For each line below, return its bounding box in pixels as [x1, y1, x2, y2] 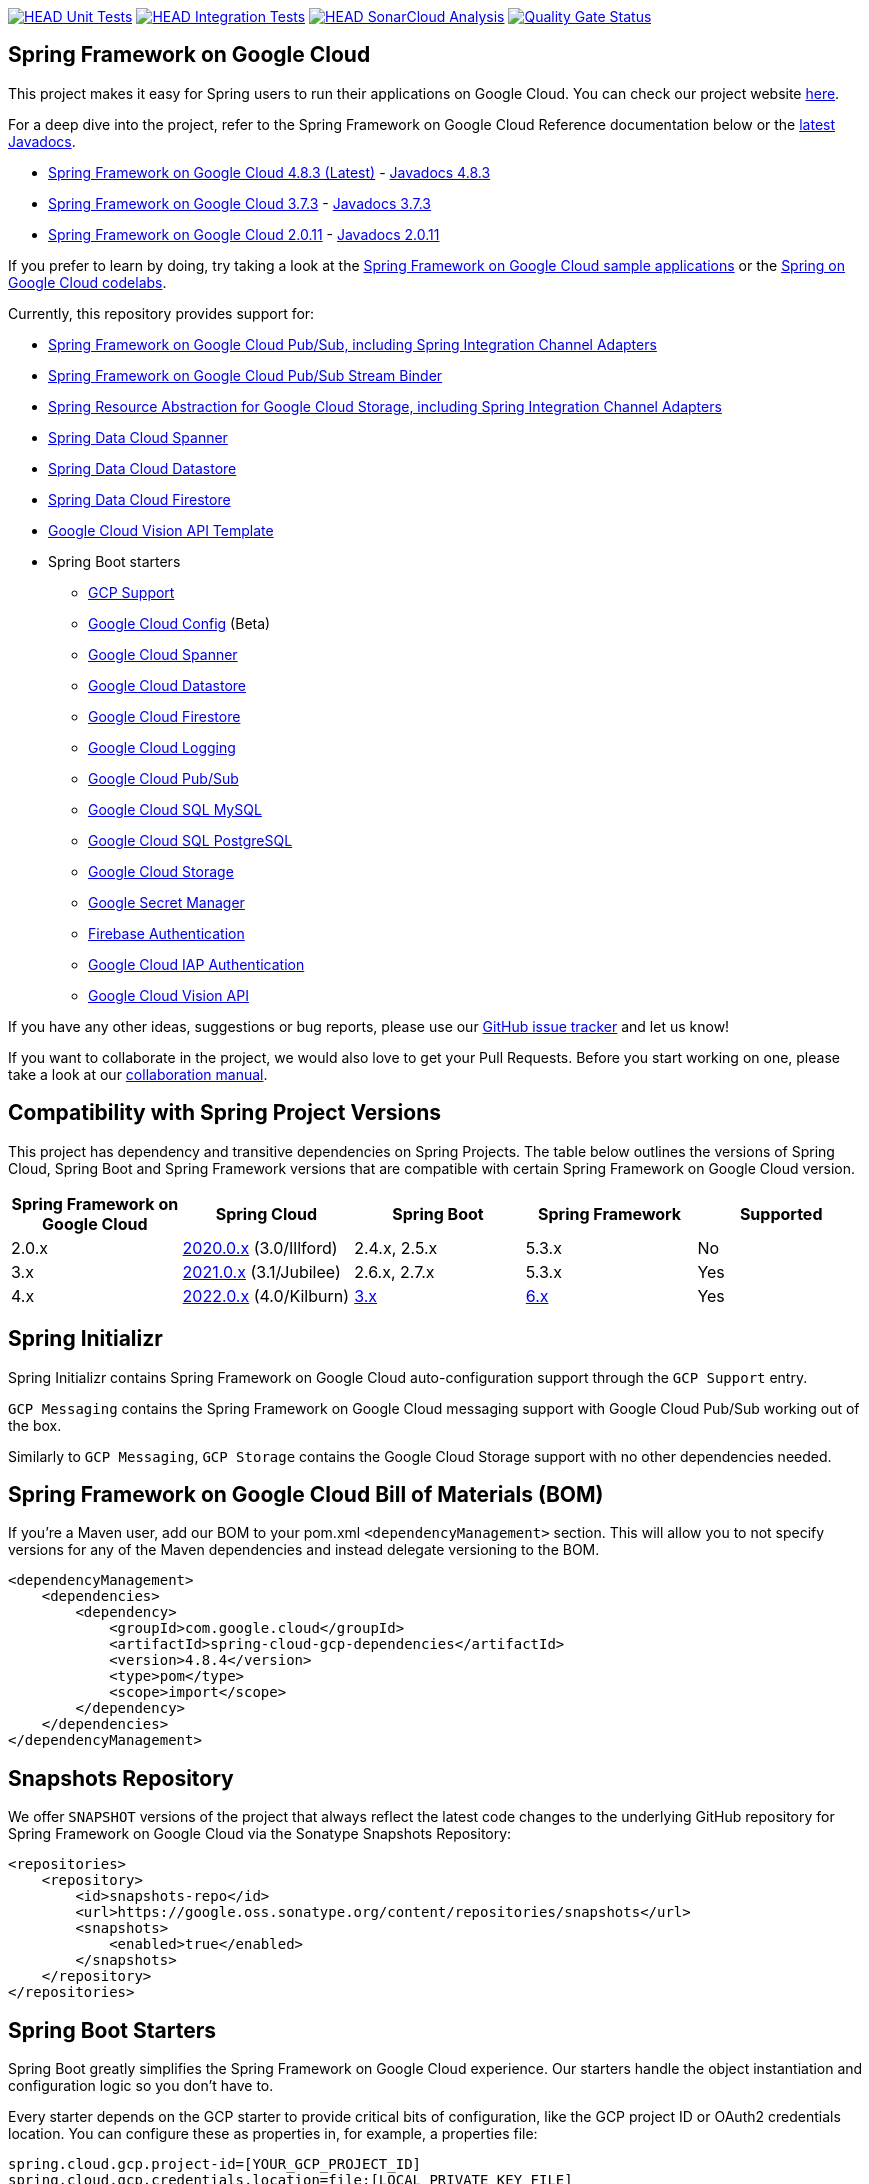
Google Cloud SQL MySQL [88, 800, 262, 818]
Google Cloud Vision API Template [48, 521, 274, 539]
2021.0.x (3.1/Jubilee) [182, 1261, 341, 1282]
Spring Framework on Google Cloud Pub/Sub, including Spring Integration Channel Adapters [48, 335, 657, 353]
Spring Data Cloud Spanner [48, 428, 228, 446]
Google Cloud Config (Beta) [88, 614, 271, 632]
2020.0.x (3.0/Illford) [182, 1237, 338, 1258]
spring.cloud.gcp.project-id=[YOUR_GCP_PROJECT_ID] [8, 2156, 422, 2173]
